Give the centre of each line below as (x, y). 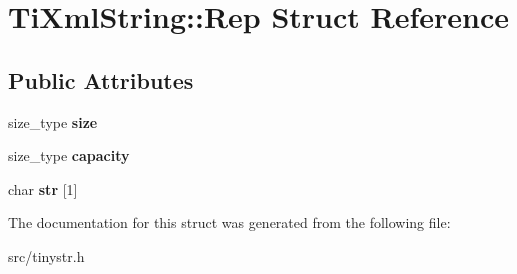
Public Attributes (101, 79)
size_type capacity (69, 155)
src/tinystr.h (46, 255)
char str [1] (43, 188)
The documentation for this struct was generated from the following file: (229, 222)
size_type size (53, 121)
